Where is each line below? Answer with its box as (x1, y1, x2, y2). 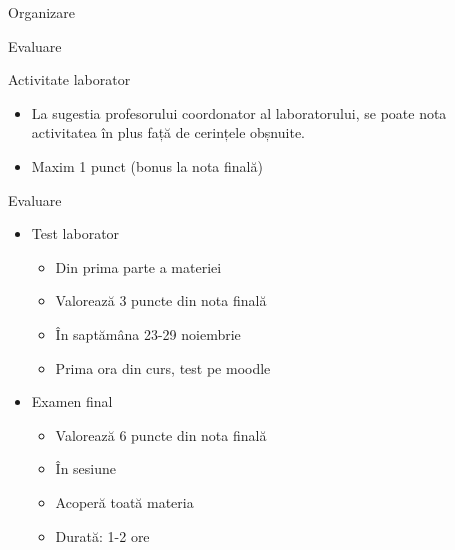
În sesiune (55, 458, 117, 479)
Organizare (8, 2, 75, 22)
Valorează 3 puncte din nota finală (55, 290, 267, 311)
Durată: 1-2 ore (55, 525, 150, 546)
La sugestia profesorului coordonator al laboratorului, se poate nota (31, 102, 447, 123)
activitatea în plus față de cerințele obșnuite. (31, 122, 305, 143)
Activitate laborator (8, 69, 131, 90)
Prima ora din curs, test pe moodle (55, 357, 271, 378)
